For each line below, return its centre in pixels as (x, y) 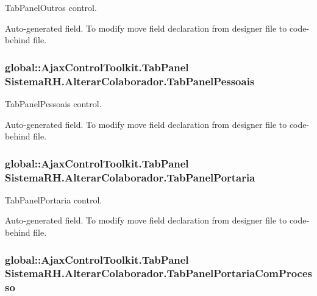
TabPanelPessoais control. (53, 103)
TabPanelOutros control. (51, 7)
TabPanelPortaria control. (54, 199)
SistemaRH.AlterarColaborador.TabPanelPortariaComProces (158, 273)
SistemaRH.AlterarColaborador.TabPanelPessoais (130, 81)
